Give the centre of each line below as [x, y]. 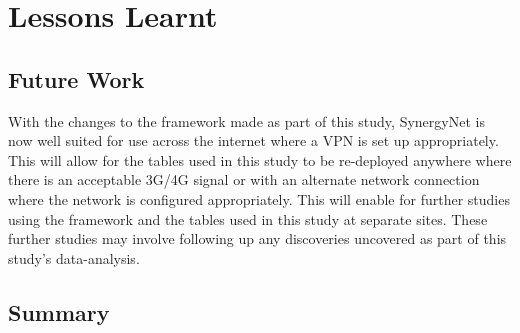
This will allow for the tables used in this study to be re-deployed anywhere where [260, 159]
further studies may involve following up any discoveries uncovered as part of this [257, 238]
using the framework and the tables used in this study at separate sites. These [248, 218]
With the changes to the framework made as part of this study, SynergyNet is [246, 120]
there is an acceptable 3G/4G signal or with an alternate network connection [244, 179]
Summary [59, 311]
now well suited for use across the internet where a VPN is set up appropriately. [253, 140]
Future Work [76, 78]
